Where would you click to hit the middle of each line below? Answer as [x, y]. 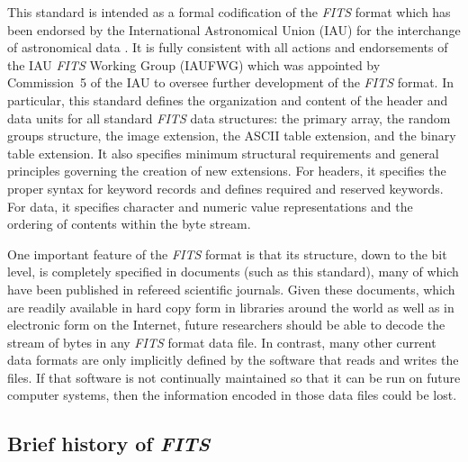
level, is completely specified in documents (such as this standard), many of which [233, 272]
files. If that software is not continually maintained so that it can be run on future [234, 377]
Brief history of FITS [109, 444]
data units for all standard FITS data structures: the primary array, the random [229, 118]
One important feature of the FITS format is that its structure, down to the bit [227, 254]
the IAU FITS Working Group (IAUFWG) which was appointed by [194, 64]
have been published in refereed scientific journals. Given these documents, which [231, 289]
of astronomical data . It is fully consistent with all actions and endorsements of [228, 47]
